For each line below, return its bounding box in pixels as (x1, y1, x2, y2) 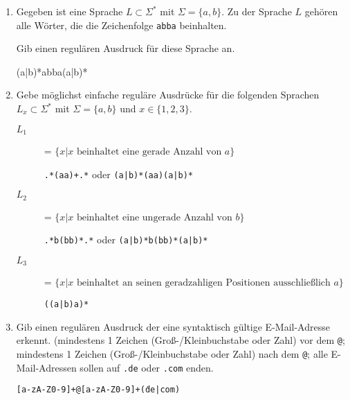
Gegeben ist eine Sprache (16, 4, 123, 18)
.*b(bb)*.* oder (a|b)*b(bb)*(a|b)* (44, 232, 208, 247)
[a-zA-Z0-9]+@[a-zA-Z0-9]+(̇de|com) (16, 385, 181, 395)
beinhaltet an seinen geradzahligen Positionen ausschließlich (76, 278, 331, 288)
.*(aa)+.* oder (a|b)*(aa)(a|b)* (44, 166, 193, 181)
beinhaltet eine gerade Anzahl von (76, 147, 222, 157)
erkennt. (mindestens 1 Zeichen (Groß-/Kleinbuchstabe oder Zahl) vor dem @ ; (16, 333, 345, 347)
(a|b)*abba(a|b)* (16, 64, 88, 78)
